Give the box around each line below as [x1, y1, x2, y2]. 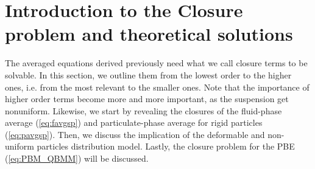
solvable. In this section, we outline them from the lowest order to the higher [5, 68, 292, 81]
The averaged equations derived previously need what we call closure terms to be [5, 57, 308, 69]
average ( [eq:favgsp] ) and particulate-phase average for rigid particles [5, 116, 263, 129]
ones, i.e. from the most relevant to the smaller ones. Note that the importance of [5, 80, 310, 93]
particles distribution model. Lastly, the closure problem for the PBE [37, 140, 295, 153]
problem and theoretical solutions [5, 21, 293, 46]
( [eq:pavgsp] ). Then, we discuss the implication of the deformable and [5, 128, 265, 140]
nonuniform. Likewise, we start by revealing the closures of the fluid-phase [5, 104, 282, 117]
